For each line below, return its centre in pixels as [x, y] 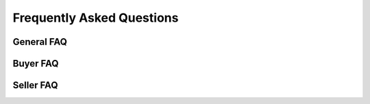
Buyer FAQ [36, 64]
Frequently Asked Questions [96, 18]
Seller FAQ [35, 85]
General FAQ [40, 42]
